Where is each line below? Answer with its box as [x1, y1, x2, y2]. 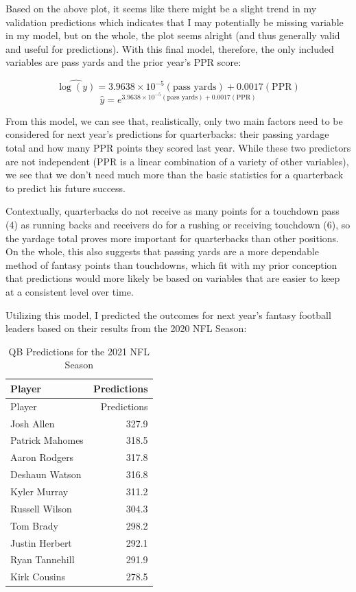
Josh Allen [10, 416, 55, 430]
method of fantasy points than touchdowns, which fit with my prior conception [5, 257, 337, 272]
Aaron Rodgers [10, 450, 74, 464]
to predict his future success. [5, 180, 126, 195]
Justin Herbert [10, 535, 72, 549]
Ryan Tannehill [10, 552, 75, 567]
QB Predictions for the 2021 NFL [8, 344, 150, 358]
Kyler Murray [10, 484, 69, 498]
